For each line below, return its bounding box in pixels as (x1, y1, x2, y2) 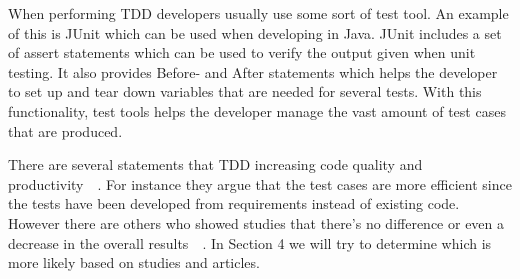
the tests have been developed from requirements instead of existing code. (8, 193, 460, 214)
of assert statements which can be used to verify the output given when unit (8, 42, 476, 63)
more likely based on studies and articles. (8, 252, 260, 273)
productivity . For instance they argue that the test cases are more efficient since (8, 173, 512, 194)
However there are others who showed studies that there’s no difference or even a (8, 212, 505, 233)
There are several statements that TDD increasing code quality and (8, 154, 423, 175)
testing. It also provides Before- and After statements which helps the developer (8, 61, 498, 82)
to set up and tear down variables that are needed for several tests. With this (8, 81, 482, 102)
